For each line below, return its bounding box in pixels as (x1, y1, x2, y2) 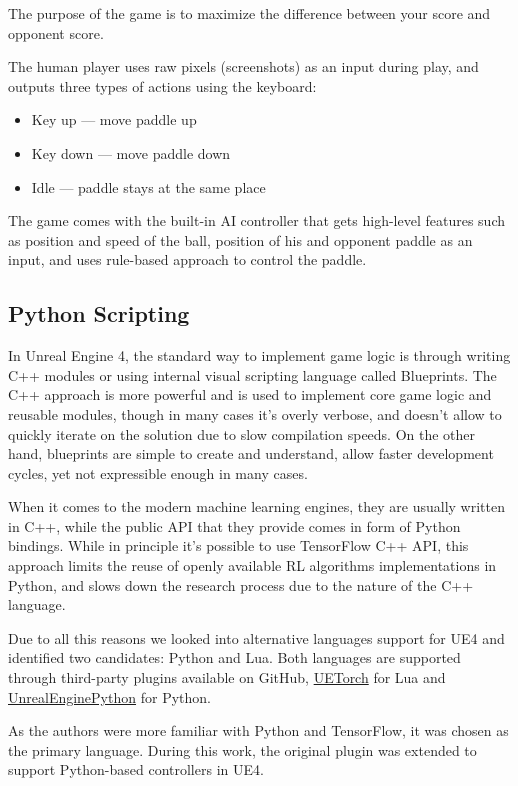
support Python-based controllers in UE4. (8, 759, 264, 780)
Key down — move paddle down (31, 142, 231, 163)
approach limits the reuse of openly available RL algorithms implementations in (8, 555, 497, 576)
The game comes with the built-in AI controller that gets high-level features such (8, 210, 505, 231)
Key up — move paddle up (31, 109, 197, 130)
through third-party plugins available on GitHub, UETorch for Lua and (8, 667, 446, 688)
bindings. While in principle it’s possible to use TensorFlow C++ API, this (8, 535, 469, 556)
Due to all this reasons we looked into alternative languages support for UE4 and (8, 627, 505, 648)
